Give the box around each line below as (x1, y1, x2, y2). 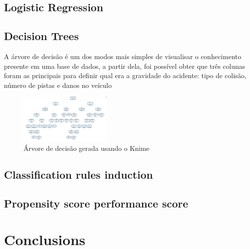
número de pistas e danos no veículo (4, 80, 112, 90)
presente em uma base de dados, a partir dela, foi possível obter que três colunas (4, 61, 245, 71)
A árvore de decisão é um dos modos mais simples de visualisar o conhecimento (4, 51, 241, 61)
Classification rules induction (4, 167, 153, 182)
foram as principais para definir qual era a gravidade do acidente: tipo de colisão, (4, 70, 247, 81)
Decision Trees (4, 28, 79, 43)
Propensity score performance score (4, 195, 188, 210)
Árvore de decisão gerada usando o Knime (23, 143, 150, 153)
